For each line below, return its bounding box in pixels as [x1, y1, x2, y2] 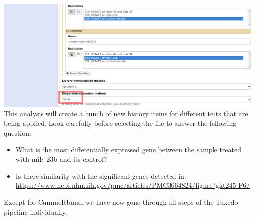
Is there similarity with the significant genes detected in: [15, 170, 186, 181]
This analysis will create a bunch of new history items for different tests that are [4, 108, 248, 118]
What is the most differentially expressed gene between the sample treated [15, 144, 242, 154]
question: [4, 127, 31, 138]
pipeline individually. [4, 206, 67, 217]
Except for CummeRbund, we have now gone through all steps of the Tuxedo [4, 196, 238, 207]
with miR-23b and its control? [15, 154, 107, 164]
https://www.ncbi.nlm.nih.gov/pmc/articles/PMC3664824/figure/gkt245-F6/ [15, 180, 250, 190]
